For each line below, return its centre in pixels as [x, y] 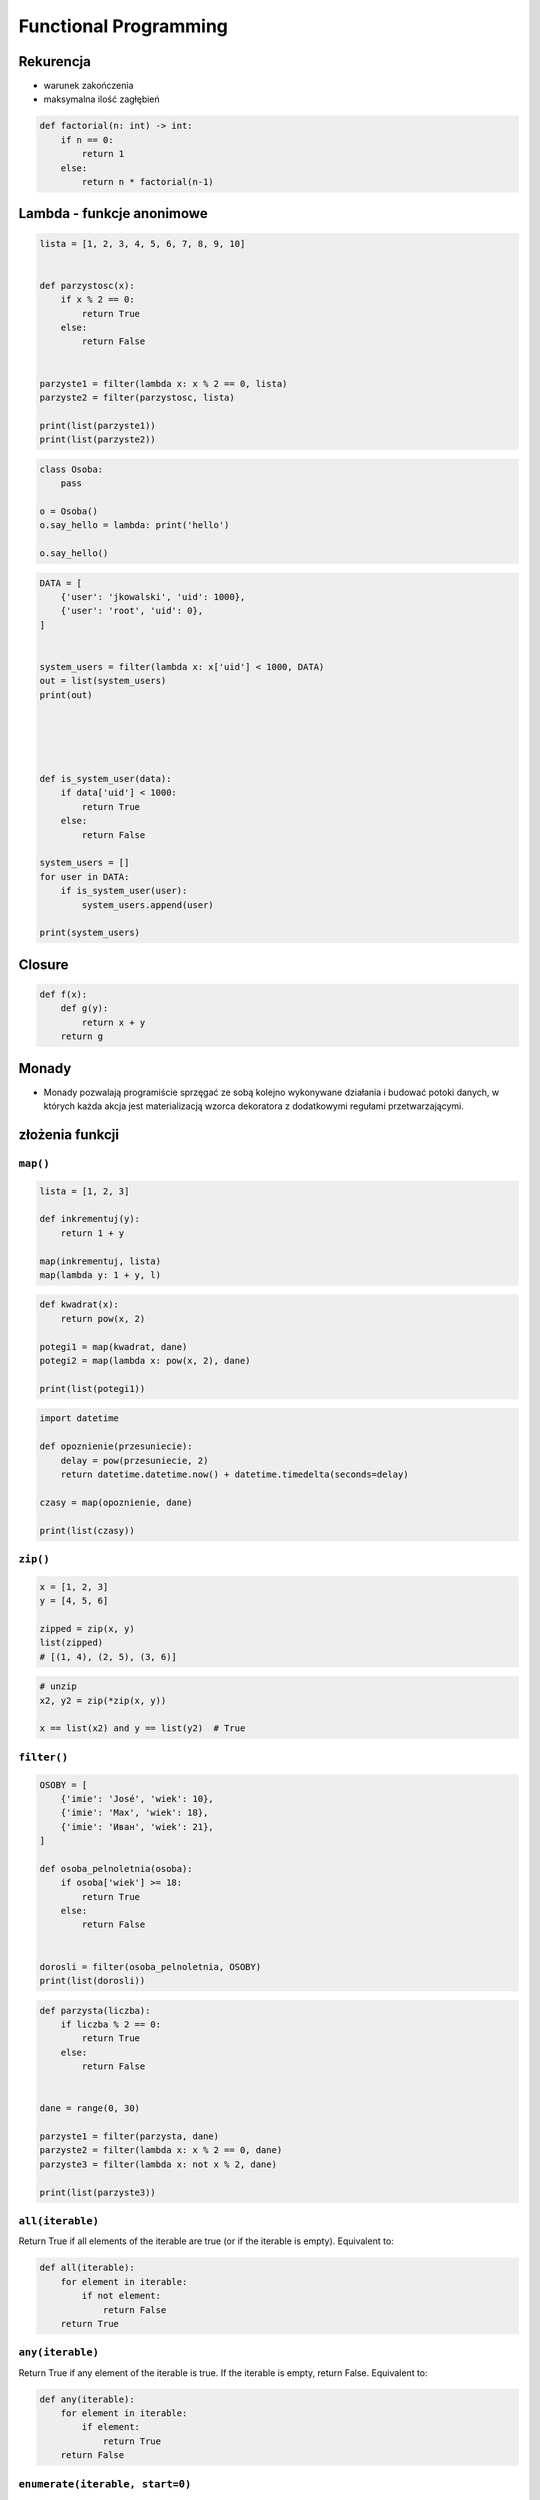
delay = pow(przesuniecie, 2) [134, 1460]
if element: [110, 2427]
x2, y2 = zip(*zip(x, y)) [103, 1700]
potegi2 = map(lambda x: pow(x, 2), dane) [145, 1361]
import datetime [79, 1418]
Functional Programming [123, 26]
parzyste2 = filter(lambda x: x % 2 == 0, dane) [161, 2150]
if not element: [121, 2296]
